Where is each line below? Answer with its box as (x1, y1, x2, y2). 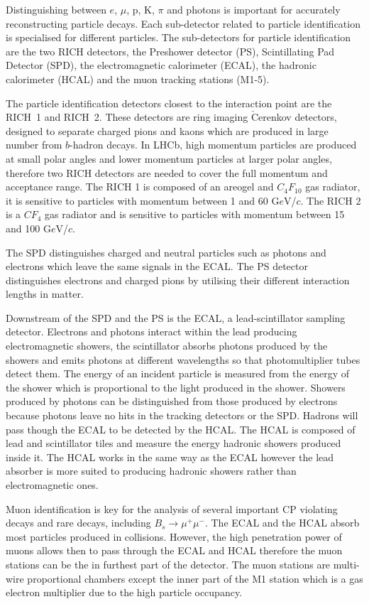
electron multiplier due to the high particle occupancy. (6, 585, 243, 600)
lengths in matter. (6, 286, 84, 301)
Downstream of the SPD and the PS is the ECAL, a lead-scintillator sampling (6, 310, 346, 325)
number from (6, 137, 62, 152)
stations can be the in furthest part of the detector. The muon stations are (6, 556, 331, 571)
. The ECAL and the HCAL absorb (204, 515, 360, 530)
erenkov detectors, (258, 109, 337, 124)
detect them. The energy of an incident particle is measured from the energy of (6, 366, 350, 381)
